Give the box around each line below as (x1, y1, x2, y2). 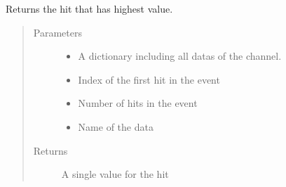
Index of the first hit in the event (78, 72, 220, 86)
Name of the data (78, 119, 154, 134)
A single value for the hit (61, 167, 169, 181)
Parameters (33, 25, 82, 39)
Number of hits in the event (78, 96, 198, 110)
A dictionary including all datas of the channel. (78, 49, 282, 63)
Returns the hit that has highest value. (6, 1, 173, 15)
